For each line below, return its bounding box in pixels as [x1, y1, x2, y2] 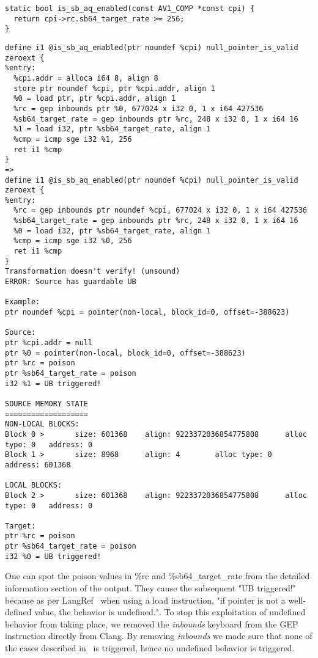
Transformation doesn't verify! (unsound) [5, 267, 180, 276]
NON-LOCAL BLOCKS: [5, 420, 79, 429]
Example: [5, 298, 40, 307]
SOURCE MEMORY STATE [5, 399, 89, 408]
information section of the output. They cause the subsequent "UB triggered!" [5, 582, 296, 594]
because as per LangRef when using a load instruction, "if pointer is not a [5, 593, 286, 606]
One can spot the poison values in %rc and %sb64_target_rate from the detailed [5, 569, 310, 582]
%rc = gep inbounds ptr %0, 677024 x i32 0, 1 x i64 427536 [13, 104, 264, 113]
